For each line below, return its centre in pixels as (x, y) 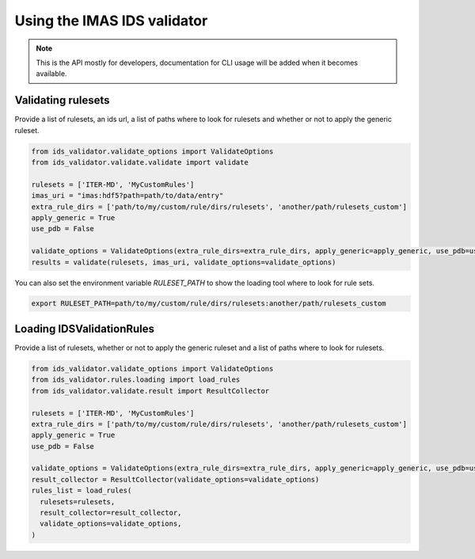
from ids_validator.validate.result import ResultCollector (150, 391)
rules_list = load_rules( (82, 491)
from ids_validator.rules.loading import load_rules (136, 380)
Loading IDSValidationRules (84, 329)
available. (51, 74)
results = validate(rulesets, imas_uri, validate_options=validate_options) (184, 262)
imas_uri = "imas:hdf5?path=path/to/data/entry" (127, 196)
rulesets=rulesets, (78, 502)
